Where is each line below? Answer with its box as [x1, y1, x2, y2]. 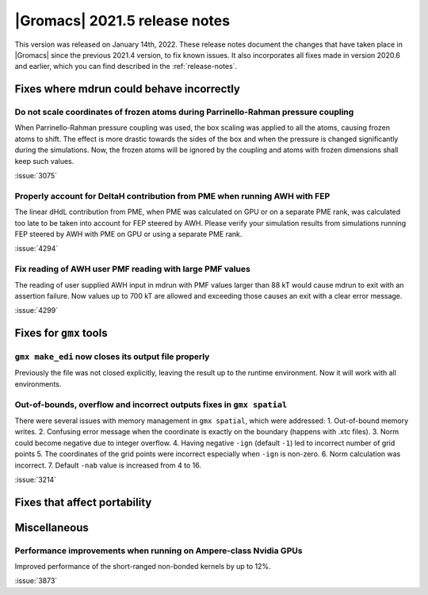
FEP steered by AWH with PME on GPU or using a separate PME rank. [14, 229, 243, 238]
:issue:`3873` [14, 576, 58, 585]
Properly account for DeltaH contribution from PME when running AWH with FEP [14, 190, 331, 201]
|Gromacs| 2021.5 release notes [14, 12, 230, 29]
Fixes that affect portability [14, 495, 152, 509]
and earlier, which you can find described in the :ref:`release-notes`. [14, 62, 238, 71]
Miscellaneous [14, 521, 89, 534]
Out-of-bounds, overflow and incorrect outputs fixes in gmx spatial [14, 399, 288, 410]
